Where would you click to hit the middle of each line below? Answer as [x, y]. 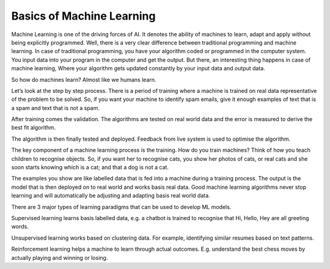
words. [20, 227]
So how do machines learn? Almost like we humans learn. [84, 79]
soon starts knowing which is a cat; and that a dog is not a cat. [90, 168]
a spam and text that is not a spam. [56, 108]
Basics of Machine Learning [83, 16]
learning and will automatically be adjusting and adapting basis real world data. [111, 196]
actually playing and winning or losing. [60, 257]
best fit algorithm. [34, 128]
